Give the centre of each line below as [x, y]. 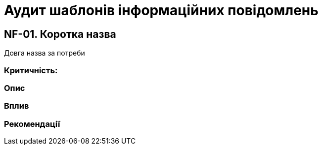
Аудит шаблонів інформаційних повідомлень [161, 10]
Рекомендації [32, 124]
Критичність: [31, 70]
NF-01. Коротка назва [60, 34]
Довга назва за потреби [45, 53]
